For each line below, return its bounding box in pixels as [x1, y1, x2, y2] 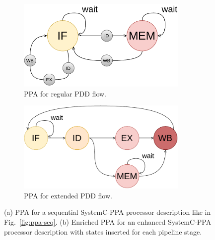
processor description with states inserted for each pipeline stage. [4, 226, 202, 237]
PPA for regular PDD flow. [24, 88, 107, 98]
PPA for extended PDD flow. [24, 190, 112, 200]
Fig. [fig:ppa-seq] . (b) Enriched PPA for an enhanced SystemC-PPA [4, 216, 212, 227]
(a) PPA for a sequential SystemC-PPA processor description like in [4, 207, 211, 217]
